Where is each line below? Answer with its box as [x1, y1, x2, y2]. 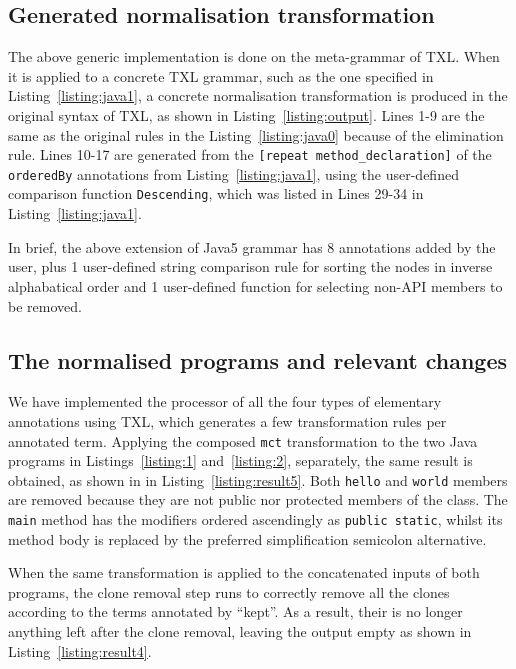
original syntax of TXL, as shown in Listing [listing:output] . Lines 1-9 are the [8, 104, 485, 125]
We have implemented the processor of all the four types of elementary [8, 391, 442, 412]
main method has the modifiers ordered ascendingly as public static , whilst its [8, 509, 503, 529]
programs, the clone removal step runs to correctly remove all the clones [8, 581, 450, 602]
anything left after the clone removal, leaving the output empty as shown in [8, 621, 472, 642]
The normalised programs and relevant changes [8, 344, 508, 375]
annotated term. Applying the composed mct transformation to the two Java [8, 430, 478, 451]
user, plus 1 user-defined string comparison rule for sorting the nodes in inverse [8, 256, 493, 277]
